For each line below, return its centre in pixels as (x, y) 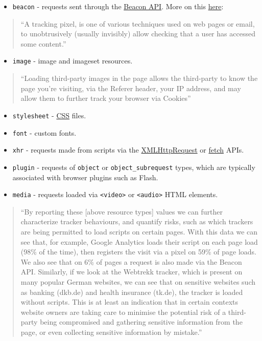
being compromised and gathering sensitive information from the (141, 322)
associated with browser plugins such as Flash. (85, 177)
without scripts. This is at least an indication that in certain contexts (129, 302)
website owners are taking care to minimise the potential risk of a (123, 312)
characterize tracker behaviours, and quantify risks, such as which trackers (137, 221)
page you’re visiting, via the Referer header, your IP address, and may (131, 88)
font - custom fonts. (44, 132)
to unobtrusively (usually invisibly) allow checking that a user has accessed (138, 34)
